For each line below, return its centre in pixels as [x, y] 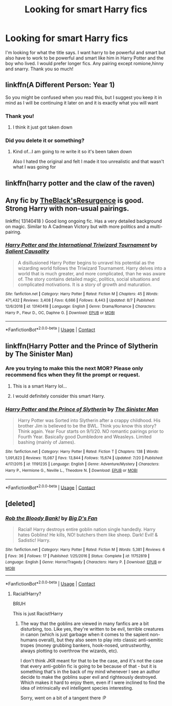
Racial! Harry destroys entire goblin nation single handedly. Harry [87, 530]
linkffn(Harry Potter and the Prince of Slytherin [82, 346]
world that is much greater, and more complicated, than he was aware [92, 273]
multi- [156, 226]
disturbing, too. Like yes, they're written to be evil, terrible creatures [92, 629]
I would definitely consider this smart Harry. [59, 396]
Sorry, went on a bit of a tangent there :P [63, 698]
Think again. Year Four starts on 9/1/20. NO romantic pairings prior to [91, 431]
